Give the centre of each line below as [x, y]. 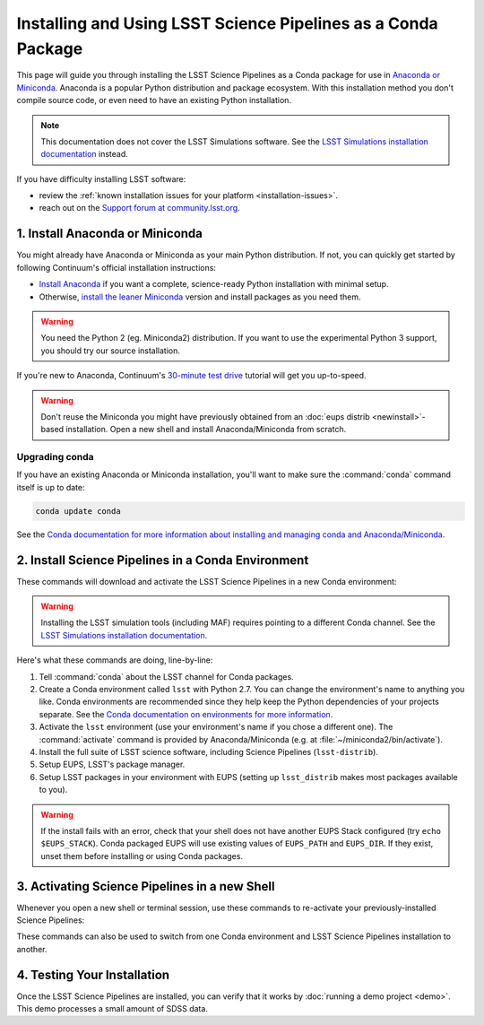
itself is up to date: [51, 487]
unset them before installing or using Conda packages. [142, 856]
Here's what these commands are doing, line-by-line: [115, 660]
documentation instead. [85, 154]
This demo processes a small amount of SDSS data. [112, 1009]
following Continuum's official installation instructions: [117, 267]
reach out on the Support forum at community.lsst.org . [140, 208]
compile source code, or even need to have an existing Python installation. [154, 100]
